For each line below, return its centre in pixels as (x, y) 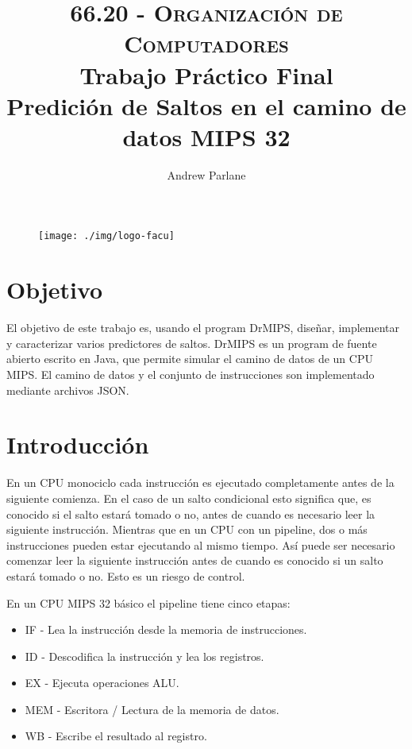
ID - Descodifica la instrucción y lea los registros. (144, 656)
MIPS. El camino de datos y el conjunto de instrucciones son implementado (191, 374)
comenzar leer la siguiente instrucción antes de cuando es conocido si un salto (195, 560)
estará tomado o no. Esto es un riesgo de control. (126, 575)
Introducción (78, 444)
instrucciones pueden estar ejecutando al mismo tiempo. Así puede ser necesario (201, 544)
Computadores (206, 43)
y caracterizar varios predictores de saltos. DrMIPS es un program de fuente (192, 343)
